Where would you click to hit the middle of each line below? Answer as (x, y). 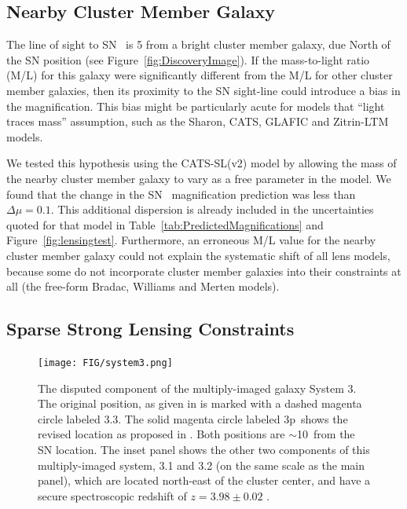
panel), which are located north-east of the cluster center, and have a (204, 480)
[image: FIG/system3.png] (105, 363)
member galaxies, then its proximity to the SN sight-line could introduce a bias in (203, 90)
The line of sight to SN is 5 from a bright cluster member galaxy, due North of (198, 44)
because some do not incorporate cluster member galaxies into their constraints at (204, 271)
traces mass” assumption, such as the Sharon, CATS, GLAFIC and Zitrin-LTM (198, 121)
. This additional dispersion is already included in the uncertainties (212, 209)
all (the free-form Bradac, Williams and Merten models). (143, 286)
